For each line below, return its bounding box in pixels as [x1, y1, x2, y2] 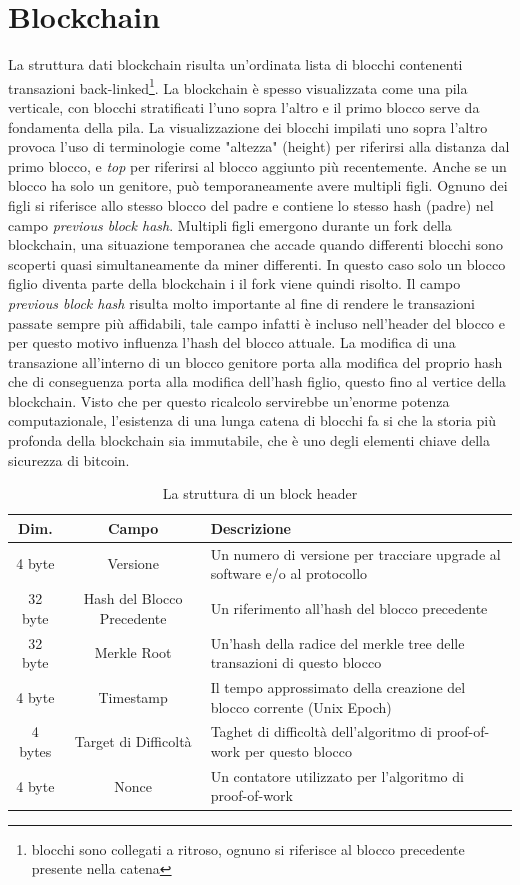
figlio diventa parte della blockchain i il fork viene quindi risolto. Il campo [8, 273, 461, 294]
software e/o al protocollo [210, 563, 368, 584]
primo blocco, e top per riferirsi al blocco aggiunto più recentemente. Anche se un [8, 155, 507, 176]
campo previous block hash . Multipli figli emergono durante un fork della [8, 214, 452, 235]
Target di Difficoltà [74, 731, 192, 752]
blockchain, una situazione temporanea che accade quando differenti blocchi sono [8, 234, 503, 255]
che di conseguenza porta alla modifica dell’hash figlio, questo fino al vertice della [8, 371, 507, 392]
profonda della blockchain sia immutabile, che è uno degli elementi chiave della [8, 430, 490, 451]
